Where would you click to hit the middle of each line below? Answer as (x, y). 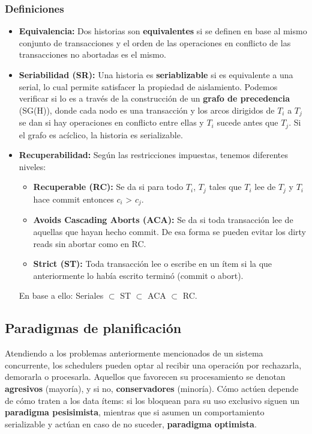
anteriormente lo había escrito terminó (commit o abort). (138, 275)
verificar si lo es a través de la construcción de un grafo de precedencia (154, 98)
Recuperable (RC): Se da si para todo (108, 187)
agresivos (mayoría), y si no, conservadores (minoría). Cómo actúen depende (152, 388)
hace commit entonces (73, 199)
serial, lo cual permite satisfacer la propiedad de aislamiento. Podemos (148, 86)
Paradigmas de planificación (93, 328)
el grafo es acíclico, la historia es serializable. (101, 134)
